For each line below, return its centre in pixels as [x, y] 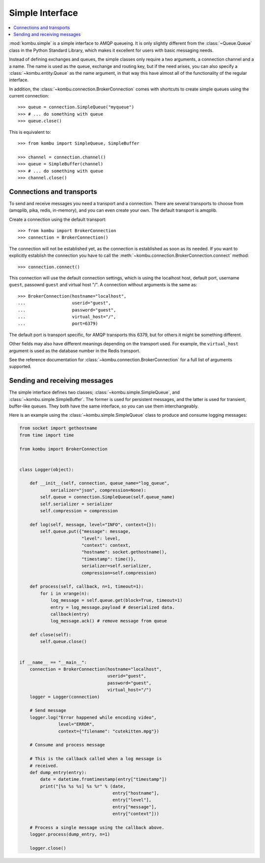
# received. [44, 766]
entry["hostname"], [136, 793]
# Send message [48, 710]
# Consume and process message [67, 745]
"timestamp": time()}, [108, 559]
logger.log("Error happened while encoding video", [93, 717]
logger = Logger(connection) [65, 697]
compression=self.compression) [119, 573]
